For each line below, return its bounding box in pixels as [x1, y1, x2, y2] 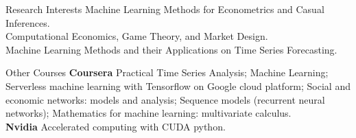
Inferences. [5, 15, 50, 30]
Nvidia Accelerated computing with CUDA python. [5, 119, 226, 133]
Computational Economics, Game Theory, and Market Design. [5, 29, 268, 43]
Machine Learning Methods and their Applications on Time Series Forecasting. [5, 42, 337, 56]
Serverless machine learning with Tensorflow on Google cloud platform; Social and [5, 78, 351, 93]
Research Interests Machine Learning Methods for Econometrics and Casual [5, 2, 324, 16]
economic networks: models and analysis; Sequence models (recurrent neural [5, 92, 325, 106]
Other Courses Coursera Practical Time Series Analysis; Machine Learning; [5, 65, 329, 80]
